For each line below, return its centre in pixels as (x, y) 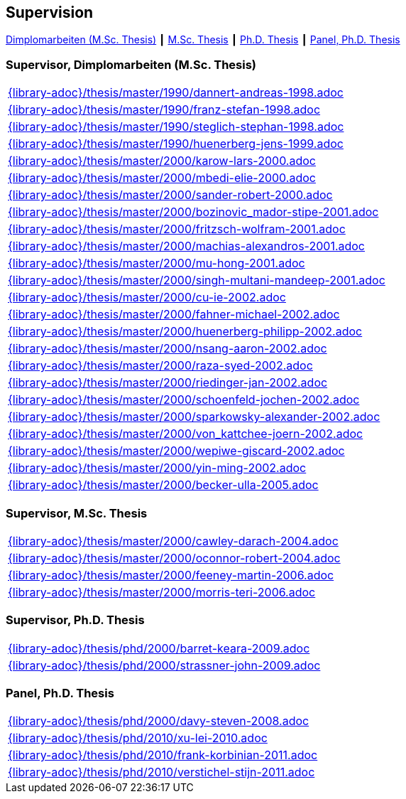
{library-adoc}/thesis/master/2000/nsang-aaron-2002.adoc (168, 349)
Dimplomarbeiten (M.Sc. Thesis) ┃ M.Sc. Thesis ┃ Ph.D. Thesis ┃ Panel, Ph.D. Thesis (203, 40)
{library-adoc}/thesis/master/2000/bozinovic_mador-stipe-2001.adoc (193, 212)
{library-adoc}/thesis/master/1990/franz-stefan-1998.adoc (164, 110)
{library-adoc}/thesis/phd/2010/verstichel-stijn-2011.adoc (161, 772)
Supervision (50, 12)
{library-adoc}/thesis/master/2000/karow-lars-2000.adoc (162, 161)
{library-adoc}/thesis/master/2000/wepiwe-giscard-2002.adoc (176, 451)
